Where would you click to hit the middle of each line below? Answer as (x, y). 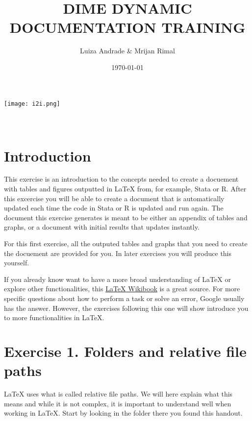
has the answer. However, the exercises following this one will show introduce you (126, 308)
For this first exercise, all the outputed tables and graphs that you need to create (126, 244)
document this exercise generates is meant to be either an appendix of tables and (126, 217)
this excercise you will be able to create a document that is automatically (114, 198)
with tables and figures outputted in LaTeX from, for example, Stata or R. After (125, 189)
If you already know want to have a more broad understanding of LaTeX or (117, 279)
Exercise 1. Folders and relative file (125, 351)
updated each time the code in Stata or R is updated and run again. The (114, 208)
